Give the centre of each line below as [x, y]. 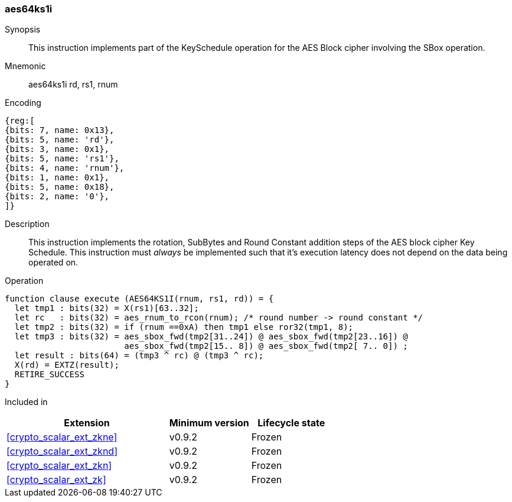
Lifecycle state [291, 423]
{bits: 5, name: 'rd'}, [60, 140]
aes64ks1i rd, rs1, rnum [73, 85]
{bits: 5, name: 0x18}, [60, 187]
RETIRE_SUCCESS [49, 375]
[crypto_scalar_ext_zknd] [62, 451]
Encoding [23, 103]
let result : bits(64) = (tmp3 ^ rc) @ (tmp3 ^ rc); [139, 356]
